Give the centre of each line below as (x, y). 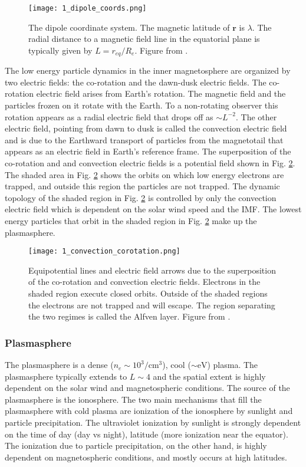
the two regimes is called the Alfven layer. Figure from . (129, 316)
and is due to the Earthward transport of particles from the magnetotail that (144, 139)
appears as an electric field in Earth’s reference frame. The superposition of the (148, 151)
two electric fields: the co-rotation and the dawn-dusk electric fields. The (136, 82)
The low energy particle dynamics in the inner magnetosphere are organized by (148, 70)
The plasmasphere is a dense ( (59, 365)
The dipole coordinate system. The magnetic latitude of (129, 27)
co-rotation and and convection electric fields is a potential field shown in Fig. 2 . (150, 163)
